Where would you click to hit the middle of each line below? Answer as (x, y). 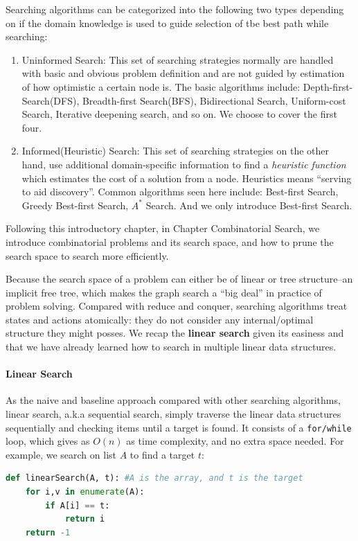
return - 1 (48, 532)
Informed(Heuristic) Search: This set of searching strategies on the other (176, 151)
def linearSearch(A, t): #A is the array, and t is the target (154, 478)
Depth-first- (328, 86)
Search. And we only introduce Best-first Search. (249, 205)
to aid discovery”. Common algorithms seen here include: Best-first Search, (180, 192)
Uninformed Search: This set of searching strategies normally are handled (178, 59)
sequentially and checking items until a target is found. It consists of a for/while (179, 427)
